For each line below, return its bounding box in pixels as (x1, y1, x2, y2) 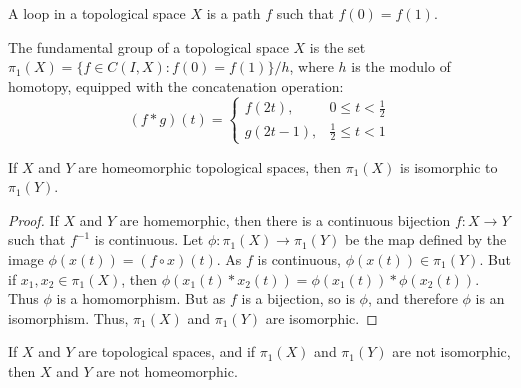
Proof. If (8, 209, 59, 230)
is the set (309, 36, 366, 57)
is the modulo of (351, 56, 451, 77)
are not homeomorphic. (96, 360, 238, 381)
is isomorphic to (400, 156, 498, 177)
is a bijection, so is (241, 288, 355, 309)
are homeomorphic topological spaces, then (78, 156, 342, 177)
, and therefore (367, 288, 458, 309)
